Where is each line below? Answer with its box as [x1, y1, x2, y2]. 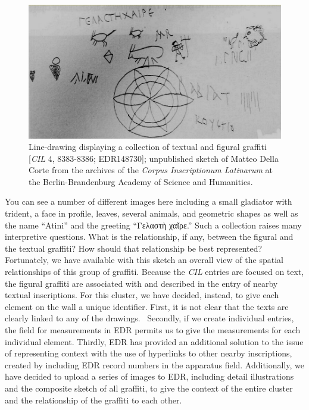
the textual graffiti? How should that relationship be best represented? [5, 242, 263, 254]
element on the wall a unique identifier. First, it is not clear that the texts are [5, 300, 289, 312]
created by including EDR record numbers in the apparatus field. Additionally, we [5, 358, 305, 371]
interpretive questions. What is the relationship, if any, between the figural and [5, 230, 294, 243]
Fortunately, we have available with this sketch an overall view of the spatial [5, 253, 283, 266]
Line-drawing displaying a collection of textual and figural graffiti [29, 140, 267, 153]
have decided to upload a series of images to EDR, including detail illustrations [5, 370, 294, 383]
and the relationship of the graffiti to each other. [5, 393, 182, 406]
